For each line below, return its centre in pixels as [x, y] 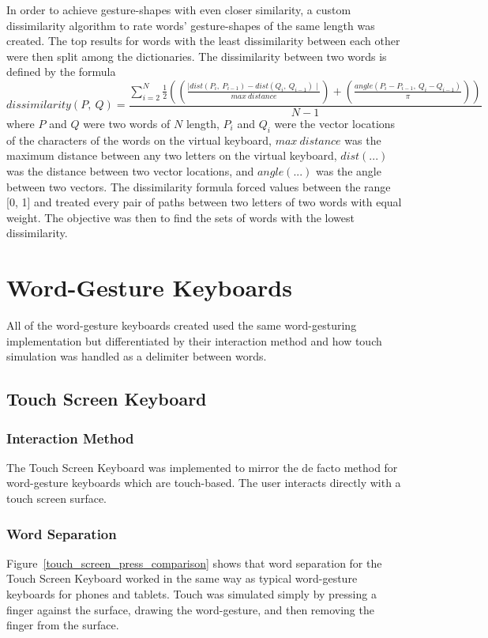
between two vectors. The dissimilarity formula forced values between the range [199, 186]
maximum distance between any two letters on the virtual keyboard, [172, 155]
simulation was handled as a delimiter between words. [137, 356]
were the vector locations [335, 123]
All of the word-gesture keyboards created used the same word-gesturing [182, 325]
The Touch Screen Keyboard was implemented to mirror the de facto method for [202, 467]
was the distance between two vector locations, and [130, 170]
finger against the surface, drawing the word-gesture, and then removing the [190, 609]
